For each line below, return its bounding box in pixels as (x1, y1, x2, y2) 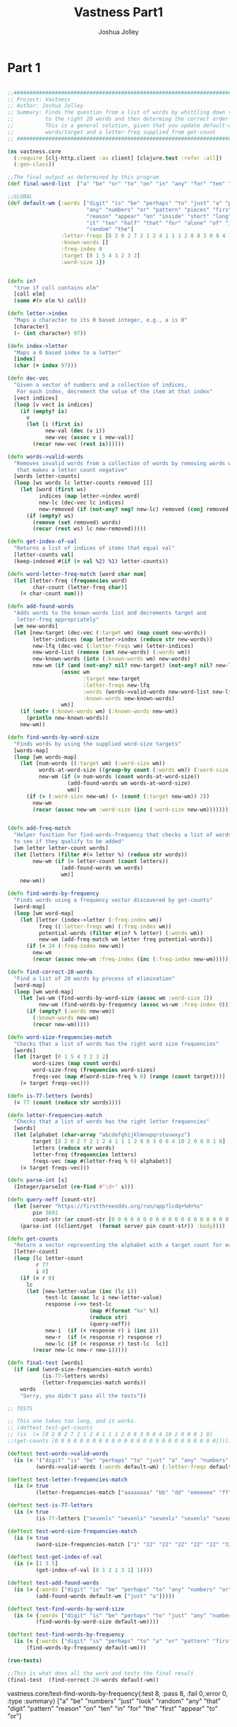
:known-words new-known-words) (83, 694, 175, 702)
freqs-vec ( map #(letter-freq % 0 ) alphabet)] (32, 1157, 172, 1165)
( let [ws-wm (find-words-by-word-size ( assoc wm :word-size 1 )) (20, 994, 213, 1002)
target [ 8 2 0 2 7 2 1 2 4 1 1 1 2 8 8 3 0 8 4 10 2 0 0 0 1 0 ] (32, 1138, 226, 1145)
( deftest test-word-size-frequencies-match (7, 1527, 138, 1535)
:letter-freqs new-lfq (83, 682, 150, 689)
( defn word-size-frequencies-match (7, 1033, 112, 1041)
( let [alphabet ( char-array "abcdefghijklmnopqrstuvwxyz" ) (13, 1131, 191, 1138)
